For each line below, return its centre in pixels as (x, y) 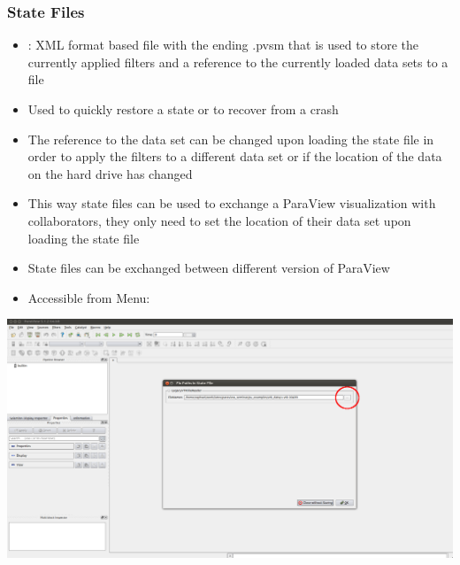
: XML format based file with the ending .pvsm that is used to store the (223, 45)
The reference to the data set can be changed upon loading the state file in (231, 139)
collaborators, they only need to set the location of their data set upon (219, 220)
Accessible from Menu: (89, 297)
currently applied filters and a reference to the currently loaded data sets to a (238, 62)
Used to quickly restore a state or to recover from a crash (183, 109)
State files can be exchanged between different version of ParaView (209, 268)
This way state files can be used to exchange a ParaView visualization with (232, 203)
